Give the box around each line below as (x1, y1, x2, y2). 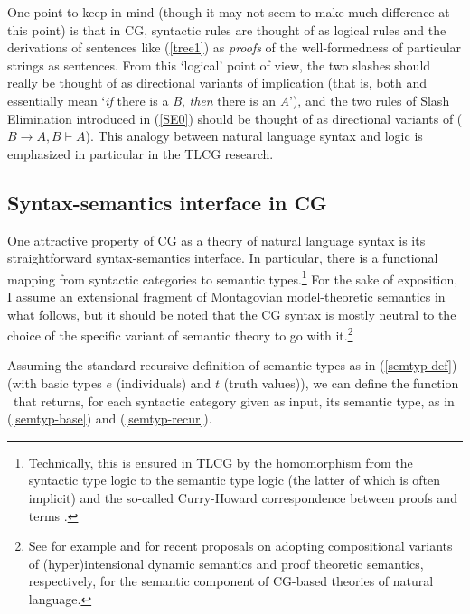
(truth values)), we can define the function (223, 374, 459, 393)
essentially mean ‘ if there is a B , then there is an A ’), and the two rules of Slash (7, 90, 450, 109)
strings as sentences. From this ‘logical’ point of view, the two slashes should (7, 55, 431, 74)
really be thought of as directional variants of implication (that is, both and (7, 73, 427, 92)
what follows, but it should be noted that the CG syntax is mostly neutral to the (7, 304, 456, 323)
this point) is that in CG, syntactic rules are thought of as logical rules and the (7, 20, 446, 39)
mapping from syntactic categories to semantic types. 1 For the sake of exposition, (7, 266, 458, 288)
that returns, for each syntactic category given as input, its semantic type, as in (13, 391, 455, 410)
